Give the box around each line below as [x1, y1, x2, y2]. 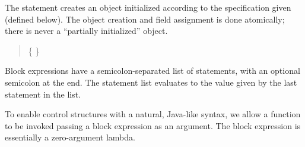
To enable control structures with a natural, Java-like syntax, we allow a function [5, 108, 301, 120]
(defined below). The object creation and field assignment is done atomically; [5, 12, 285, 25]
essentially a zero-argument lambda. [5, 131, 135, 143]
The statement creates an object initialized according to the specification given [5, 1, 291, 13]
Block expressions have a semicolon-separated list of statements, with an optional [5, 64, 300, 77]
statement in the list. [5, 87, 81, 100]
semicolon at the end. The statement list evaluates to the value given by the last [5, 76, 297, 88]
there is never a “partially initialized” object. [5, 24, 168, 37]
